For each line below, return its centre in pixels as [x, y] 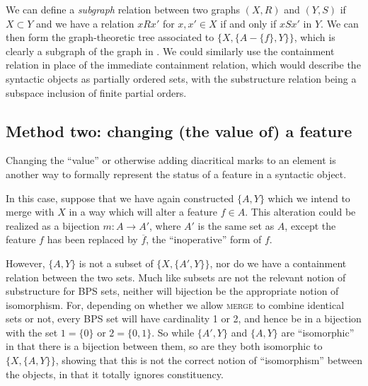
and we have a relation [85, 23]
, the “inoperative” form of [204, 239]
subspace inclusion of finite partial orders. [96, 92]
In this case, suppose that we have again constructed [120, 198]
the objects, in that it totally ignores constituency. [115, 374]
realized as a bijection [53, 225]
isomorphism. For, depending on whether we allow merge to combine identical [175, 304]
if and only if [248, 23]
